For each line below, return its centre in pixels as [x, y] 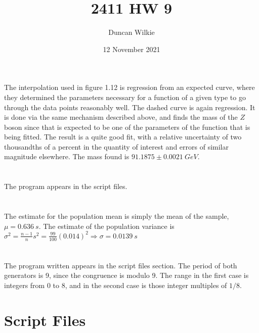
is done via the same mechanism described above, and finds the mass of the [121, 117]
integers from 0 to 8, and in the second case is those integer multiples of [116, 285]
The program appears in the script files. [66, 186]
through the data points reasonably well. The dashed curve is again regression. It [130, 107]
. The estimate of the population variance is [106, 226]
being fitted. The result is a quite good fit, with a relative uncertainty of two [123, 137]
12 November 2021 [132, 49]
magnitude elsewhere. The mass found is [67, 156]
